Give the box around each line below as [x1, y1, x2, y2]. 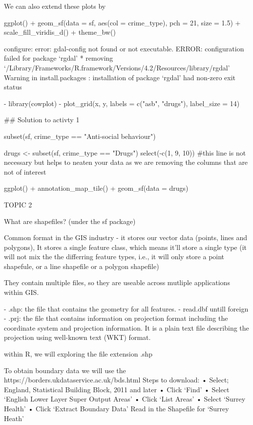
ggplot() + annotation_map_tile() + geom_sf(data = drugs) [4, 183, 189, 193]
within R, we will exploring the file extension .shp [4, 349, 153, 359]
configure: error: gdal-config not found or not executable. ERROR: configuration [4, 43, 244, 53]
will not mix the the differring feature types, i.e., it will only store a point [4, 251, 225, 262]
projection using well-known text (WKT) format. [4, 332, 151, 342]
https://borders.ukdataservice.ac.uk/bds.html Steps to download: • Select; [4, 375, 229, 385]
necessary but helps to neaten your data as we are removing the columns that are [4, 157, 248, 167]
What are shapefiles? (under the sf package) [4, 216, 136, 226]
